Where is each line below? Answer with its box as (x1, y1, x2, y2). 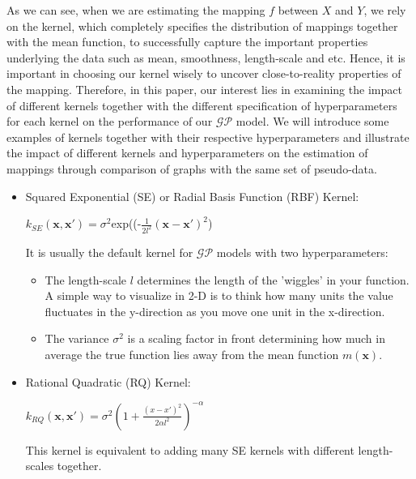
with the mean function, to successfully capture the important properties (6, 33, 368, 50)
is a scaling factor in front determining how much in (127, 330, 385, 347)
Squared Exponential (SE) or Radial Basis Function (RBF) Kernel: (25, 187, 359, 204)
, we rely (363, 2, 406, 18)
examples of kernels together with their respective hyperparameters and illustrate (6, 128, 410, 145)
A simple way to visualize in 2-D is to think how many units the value (45, 287, 393, 304)
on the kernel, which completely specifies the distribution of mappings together (6, 17, 398, 34)
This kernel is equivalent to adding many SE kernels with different (25, 441, 354, 458)
